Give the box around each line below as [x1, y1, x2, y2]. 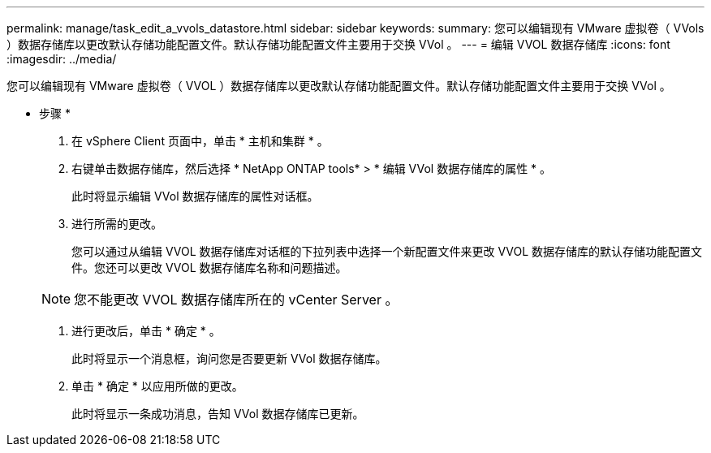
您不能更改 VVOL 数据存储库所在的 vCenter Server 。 [74, 291, 399, 308]
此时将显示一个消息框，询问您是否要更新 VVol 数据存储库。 [71, 352, 387, 365]
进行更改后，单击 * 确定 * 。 [71, 324, 221, 338]
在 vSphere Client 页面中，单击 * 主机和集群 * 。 [71, 134, 329, 148]
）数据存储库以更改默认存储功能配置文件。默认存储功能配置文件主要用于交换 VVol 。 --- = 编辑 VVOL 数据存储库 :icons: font [6, 37, 670, 51]
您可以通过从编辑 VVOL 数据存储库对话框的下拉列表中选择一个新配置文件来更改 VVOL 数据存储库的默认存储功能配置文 [71, 244, 703, 258]
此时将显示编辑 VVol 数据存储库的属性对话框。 [71, 189, 319, 203]
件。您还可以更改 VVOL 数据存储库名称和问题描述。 [71, 261, 347, 274]
